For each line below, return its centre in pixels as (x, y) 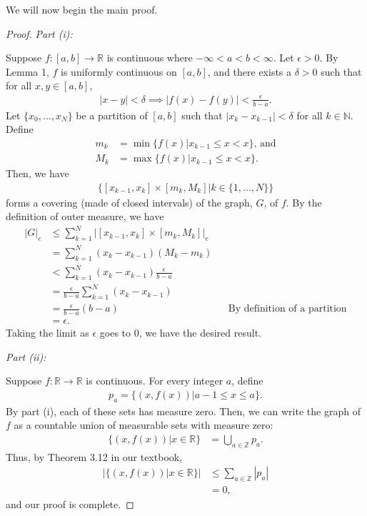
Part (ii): (26, 356)
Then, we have (37, 173)
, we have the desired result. (200, 333)
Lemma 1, (27, 71)
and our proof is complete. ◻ (70, 504)
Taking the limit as (47, 333)
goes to (115, 333)
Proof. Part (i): (39, 33)
